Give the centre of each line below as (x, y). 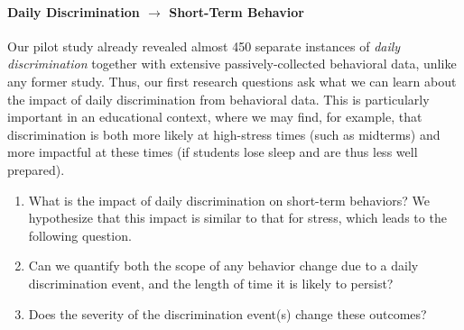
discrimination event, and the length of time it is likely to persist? (211, 283)
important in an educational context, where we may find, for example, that (215, 117)
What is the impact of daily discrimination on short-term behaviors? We (229, 200)
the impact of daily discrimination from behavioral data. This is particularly (218, 99)
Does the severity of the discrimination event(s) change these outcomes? (227, 313)
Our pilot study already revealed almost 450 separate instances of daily (204, 46)
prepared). (36, 169)
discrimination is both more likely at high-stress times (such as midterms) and (224, 134)
